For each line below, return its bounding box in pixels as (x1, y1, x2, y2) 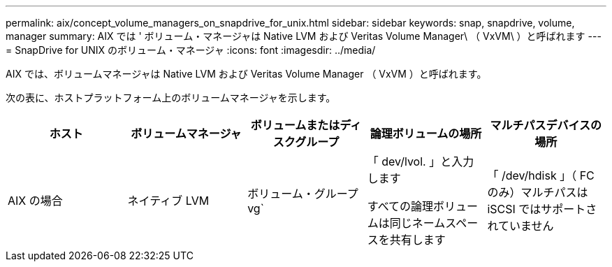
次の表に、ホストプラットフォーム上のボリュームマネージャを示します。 (6, 92, 336, 103)
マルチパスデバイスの (490, 118, 602, 132)
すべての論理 (367, 199, 434, 213)
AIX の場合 (8, 194, 63, 208)
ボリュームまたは (250, 118, 340, 132)
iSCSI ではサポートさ (487, 202, 597, 216)
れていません (487, 219, 554, 233)
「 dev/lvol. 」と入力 (367, 154, 474, 168)
